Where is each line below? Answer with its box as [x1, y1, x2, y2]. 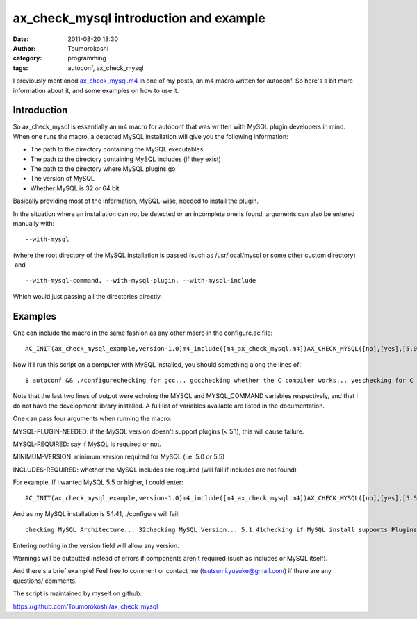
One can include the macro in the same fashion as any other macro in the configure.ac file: [13, 329, 273, 337]
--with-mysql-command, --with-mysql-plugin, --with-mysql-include [25, 277, 256, 285]
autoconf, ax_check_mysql [67, 63, 144, 72]
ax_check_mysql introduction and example [13, 10, 265, 26]
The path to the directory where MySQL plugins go [30, 164, 176, 173]
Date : [13, 35, 29, 43]
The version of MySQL [30, 174, 95, 183]
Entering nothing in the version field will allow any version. [13, 541, 180, 550]
